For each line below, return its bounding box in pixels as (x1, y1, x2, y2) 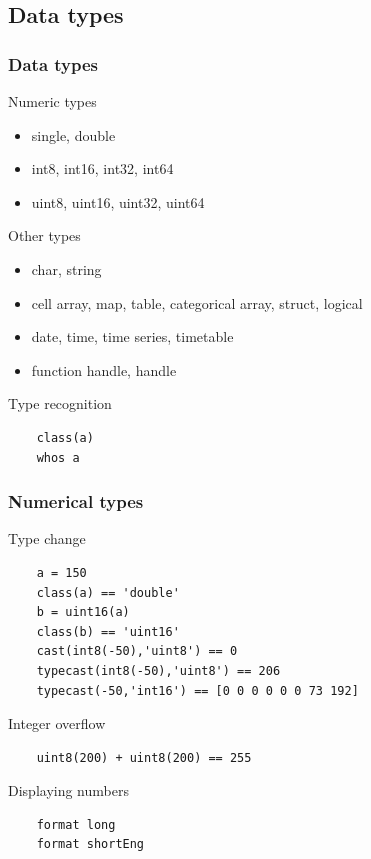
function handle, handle (31, 359, 177, 380)
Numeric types (8, 91, 97, 111)
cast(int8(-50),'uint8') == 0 (36, 644, 238, 659)
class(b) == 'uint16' (36, 624, 180, 639)
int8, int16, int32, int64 (31, 158, 174, 179)
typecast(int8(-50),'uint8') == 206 (36, 663, 281, 678)
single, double (31, 124, 116, 145)
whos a (36, 450, 80, 465)
